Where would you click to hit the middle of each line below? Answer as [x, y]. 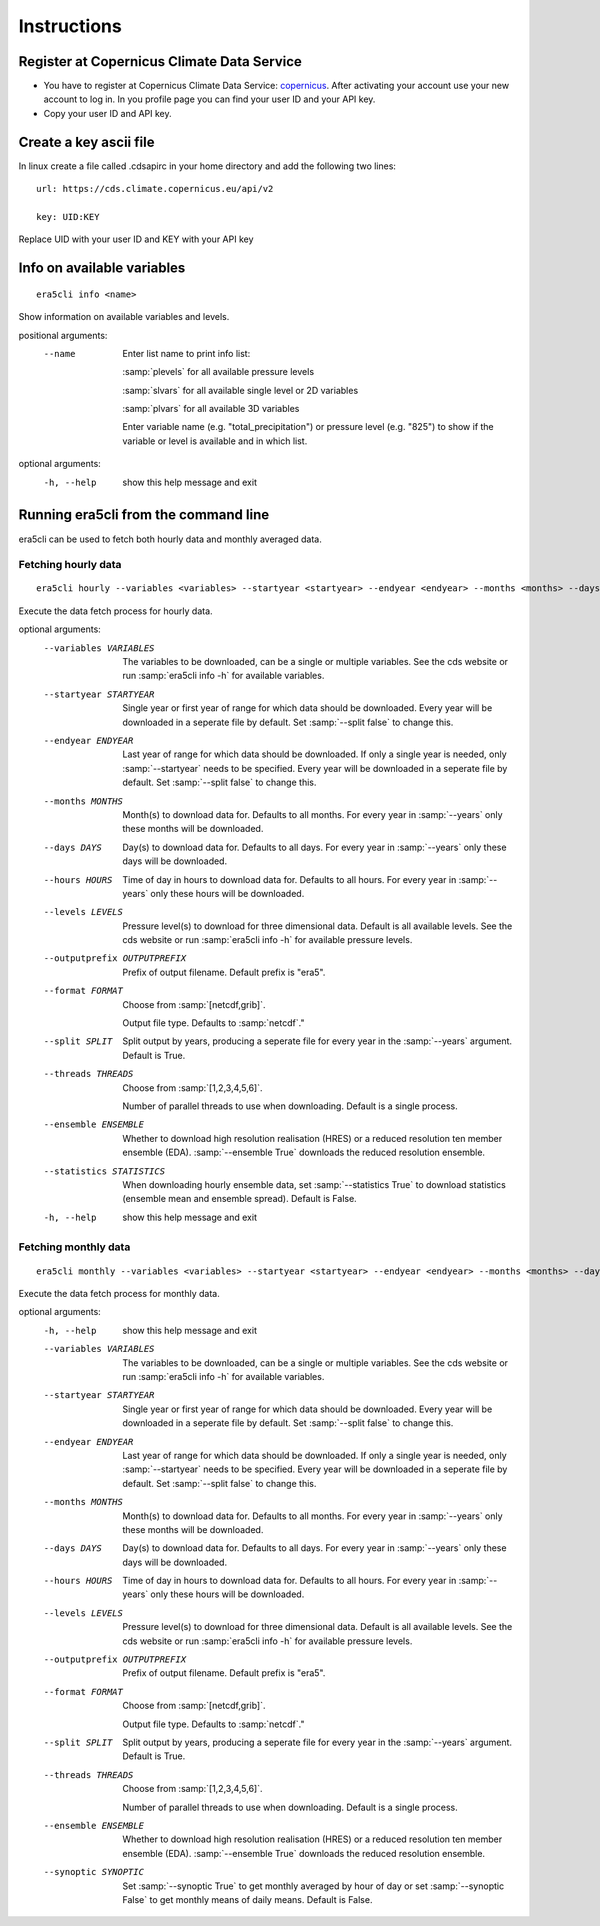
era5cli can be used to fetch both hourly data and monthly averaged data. [170, 539]
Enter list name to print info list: [186, 353]
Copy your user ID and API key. [107, 113]
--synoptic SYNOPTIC [94, 1872]
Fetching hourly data [70, 565]
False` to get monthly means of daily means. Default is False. [247, 1899]
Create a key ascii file [86, 141]
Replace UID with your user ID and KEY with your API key [136, 239]
